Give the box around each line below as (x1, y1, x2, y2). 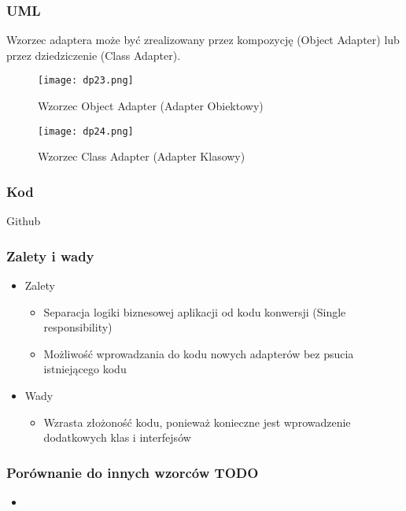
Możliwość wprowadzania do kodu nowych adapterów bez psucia (43, 345, 354, 361)
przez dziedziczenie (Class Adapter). (6, 46, 181, 63)
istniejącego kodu (43, 361, 127, 377)
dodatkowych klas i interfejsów (43, 429, 191, 446)
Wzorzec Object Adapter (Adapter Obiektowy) (38, 98, 264, 114)
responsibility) (43, 319, 113, 335)
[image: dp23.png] (38, 75, 134, 87)
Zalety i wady (6, 246, 94, 265)
